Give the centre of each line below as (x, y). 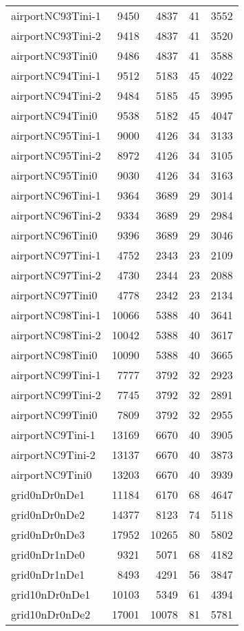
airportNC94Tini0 (54, 115)
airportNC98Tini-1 (56, 315)
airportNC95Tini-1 (56, 135)
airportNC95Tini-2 (56, 155)
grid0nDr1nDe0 (48, 554)
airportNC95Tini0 (54, 175)
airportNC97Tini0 (54, 295)
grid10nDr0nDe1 (51, 594)
